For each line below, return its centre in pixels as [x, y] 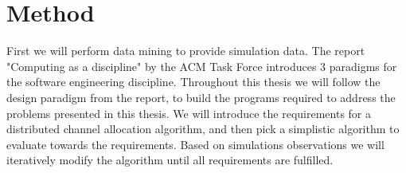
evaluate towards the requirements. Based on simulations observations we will [195, 144]
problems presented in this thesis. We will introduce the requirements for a [189, 113]
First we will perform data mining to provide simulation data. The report [186, 51]
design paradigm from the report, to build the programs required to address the [201, 97]
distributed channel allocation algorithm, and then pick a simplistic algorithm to [203, 129]
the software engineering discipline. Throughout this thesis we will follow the [193, 82]
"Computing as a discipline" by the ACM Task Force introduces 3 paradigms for [202, 66]
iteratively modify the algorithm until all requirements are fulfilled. [170, 160]
